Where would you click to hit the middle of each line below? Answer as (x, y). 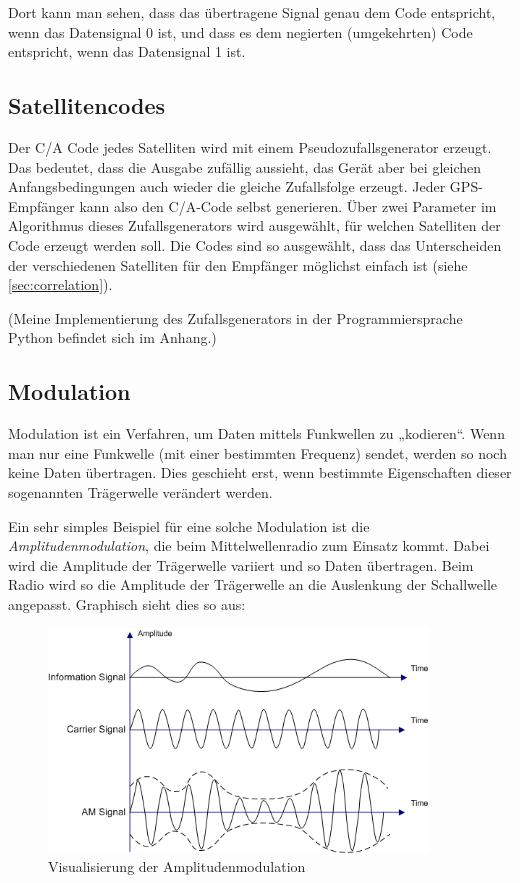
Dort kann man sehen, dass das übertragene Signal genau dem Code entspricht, (252, 12)
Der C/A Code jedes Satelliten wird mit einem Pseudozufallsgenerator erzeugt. (250, 146)
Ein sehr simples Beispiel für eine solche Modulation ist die (189, 525)
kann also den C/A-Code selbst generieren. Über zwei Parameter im (288, 205)
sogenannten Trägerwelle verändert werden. (140, 491)
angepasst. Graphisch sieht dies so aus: (127, 603)
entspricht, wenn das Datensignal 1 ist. (127, 51)
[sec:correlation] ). (60, 284)
